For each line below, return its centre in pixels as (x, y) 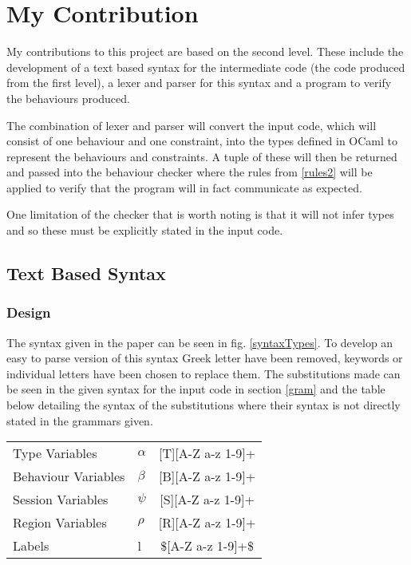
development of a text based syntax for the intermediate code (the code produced (206, 67)
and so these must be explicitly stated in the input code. (145, 230)
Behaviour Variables (69, 476)
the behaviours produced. (68, 98)
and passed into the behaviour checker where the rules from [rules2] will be (190, 172)
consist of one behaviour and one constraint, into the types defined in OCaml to (202, 141)
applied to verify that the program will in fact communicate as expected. (184, 187)
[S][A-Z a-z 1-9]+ (207, 500)
